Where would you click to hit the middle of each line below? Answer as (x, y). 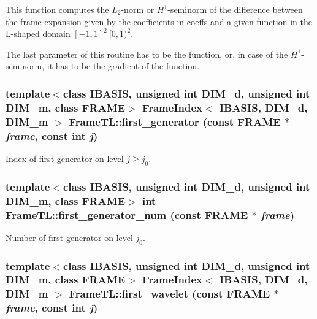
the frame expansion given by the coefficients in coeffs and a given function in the (159, 21)
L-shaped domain (38, 33)
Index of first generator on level (65, 158)
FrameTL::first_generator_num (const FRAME (127, 214)
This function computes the (57, 9)
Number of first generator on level (69, 237)
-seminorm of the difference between (235, 9)
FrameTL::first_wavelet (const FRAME (170, 294)
